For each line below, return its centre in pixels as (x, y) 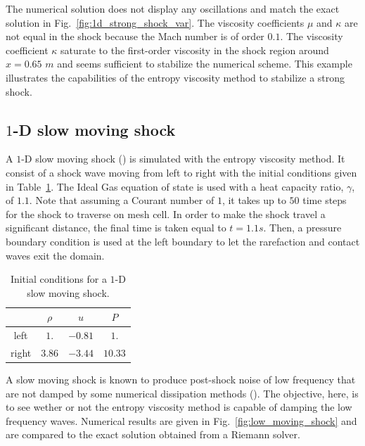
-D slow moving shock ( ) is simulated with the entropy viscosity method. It (183, 159)
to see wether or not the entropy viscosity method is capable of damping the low (179, 407)
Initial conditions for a (58, 279)
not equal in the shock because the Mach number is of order (135, 36)
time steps (325, 200)
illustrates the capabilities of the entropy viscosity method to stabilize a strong (175, 77)
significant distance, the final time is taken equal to (116, 228)
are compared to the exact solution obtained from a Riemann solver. (153, 434)
